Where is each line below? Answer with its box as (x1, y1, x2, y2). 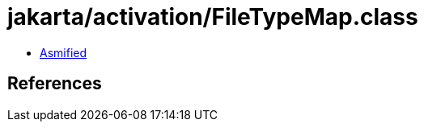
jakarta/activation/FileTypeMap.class (7, 3, 418, 31)
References (7, 73, 102, 94)
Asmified (40, 45, 87, 60)
